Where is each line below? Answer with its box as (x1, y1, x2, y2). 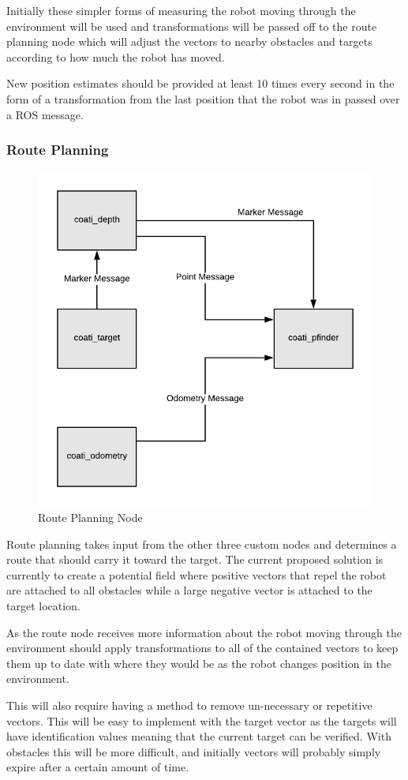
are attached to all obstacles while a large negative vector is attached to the (6, 582, 372, 598)
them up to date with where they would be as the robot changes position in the (6, 654, 391, 671)
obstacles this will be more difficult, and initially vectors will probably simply (6, 743, 381, 759)
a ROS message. (6, 106, 84, 122)
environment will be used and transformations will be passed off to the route (6, 17, 377, 34)
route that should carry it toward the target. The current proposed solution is (6, 551, 384, 568)
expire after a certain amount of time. (6, 759, 189, 775)
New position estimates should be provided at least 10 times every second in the (6, 75, 395, 92)
